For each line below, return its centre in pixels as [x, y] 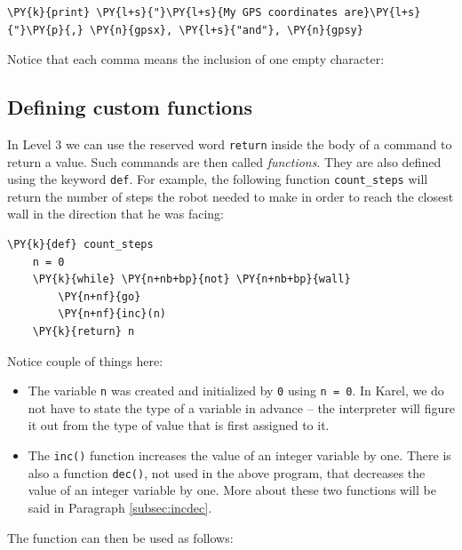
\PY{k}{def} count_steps [80, 245]
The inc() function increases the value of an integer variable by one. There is [239, 455]
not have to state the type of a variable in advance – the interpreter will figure [241, 407]
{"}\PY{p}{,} [45, 30]
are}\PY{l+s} [382, 12]
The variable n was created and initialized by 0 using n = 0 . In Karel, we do [236, 391]
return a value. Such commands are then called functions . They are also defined [224, 161]
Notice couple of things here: [85, 360]
